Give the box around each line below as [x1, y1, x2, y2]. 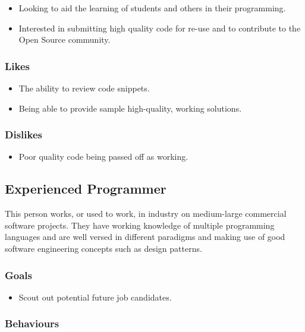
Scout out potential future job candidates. [18, 290, 172, 303]
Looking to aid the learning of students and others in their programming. [18, 2, 286, 14]
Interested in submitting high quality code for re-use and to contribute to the [18, 21, 301, 34]
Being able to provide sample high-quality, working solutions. [18, 102, 242, 114]
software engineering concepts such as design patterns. [5, 242, 202, 254]
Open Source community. [18, 33, 111, 46]
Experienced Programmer [5, 179, 166, 198]
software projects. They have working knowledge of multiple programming [5, 219, 275, 231]
